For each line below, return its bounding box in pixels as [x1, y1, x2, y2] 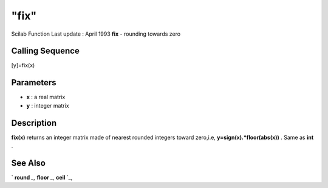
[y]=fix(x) [11, 62, 35, 69]
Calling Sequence [11, 46, 80, 56]
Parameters [11, 77, 56, 88]
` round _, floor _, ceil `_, [11, 173, 73, 181]
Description [11, 118, 57, 128]
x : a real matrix [26, 94, 66, 101]
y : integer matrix [26, 102, 69, 109]
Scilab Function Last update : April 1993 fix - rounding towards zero [11, 30, 181, 37]
